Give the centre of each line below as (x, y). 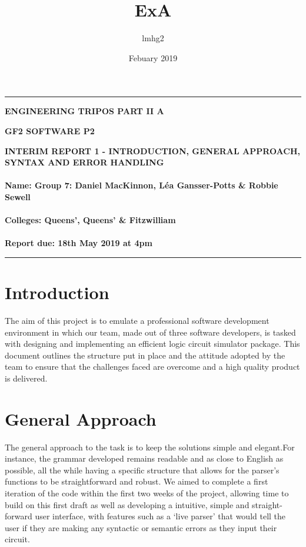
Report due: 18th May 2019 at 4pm (79, 243)
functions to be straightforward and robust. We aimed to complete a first (137, 481)
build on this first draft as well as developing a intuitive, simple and (127, 504)
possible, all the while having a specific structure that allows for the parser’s (142, 470)
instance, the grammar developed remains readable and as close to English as (144, 458)
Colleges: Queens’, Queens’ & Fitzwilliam (90, 220)
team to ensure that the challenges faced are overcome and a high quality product (152, 367)
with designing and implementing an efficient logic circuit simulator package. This (152, 344)
